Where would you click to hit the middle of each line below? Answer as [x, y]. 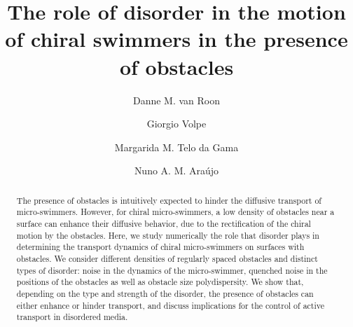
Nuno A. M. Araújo [176, 171]
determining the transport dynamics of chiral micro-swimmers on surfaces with [160, 247]
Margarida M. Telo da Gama [176, 147]
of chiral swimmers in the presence [176, 39]
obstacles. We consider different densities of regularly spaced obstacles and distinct [167, 258]
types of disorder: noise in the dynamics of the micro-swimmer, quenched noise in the [172, 270]
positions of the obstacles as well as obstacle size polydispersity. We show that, [160, 282]
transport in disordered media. [72, 317]
